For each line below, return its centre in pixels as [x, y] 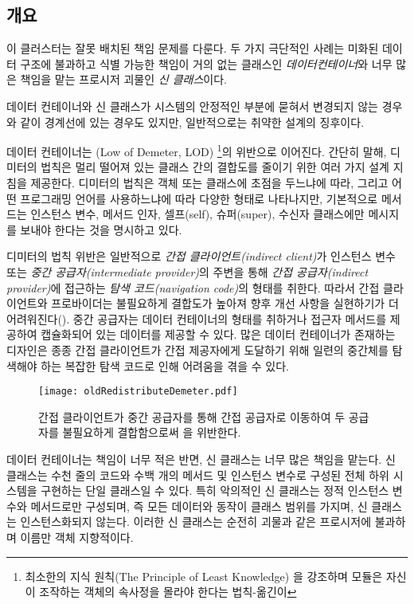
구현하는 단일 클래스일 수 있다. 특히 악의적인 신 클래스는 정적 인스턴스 [215, 490]
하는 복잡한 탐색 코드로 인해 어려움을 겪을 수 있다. [165, 365]
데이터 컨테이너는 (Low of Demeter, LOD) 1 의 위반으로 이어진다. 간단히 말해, [197, 150]
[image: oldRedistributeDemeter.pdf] [138, 392]
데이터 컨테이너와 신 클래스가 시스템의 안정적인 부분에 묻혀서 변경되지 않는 [192, 106]
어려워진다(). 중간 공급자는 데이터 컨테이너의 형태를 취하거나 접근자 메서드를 [197, 318]
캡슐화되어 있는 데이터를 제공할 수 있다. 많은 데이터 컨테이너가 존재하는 [218, 334]
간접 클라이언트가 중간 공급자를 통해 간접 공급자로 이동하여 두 [192, 416]
